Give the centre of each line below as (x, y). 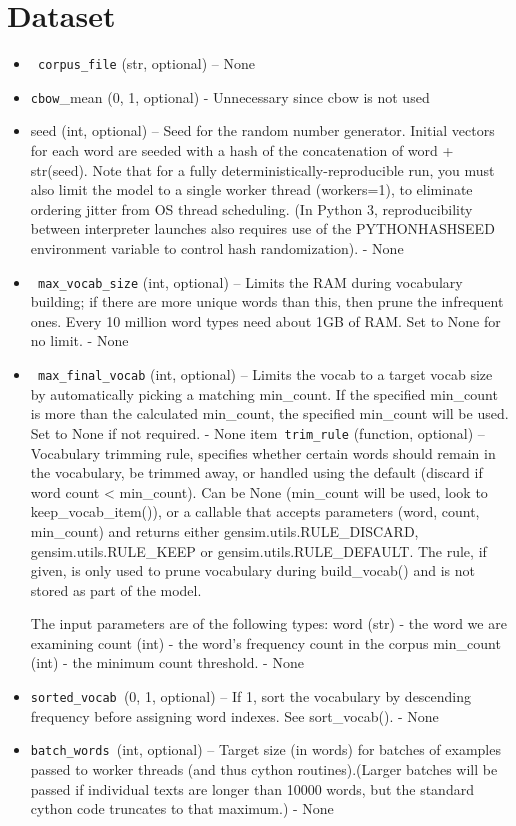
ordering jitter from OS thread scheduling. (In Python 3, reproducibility (251, 208)
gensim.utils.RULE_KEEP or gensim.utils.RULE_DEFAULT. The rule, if (258, 550)
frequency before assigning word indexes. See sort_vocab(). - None (234, 715)
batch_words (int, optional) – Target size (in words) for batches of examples (265, 749)
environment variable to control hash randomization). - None (217, 248)
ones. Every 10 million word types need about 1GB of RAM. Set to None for (265, 320)
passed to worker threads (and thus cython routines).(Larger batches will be (264, 768)
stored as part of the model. (116, 589)
